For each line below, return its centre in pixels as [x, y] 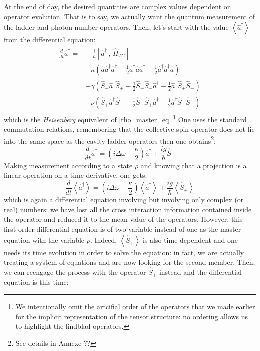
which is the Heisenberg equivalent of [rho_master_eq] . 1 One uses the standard [125, 118]
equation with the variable [44, 240]
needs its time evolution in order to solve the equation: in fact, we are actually [124, 252]
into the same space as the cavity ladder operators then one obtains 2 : [110, 140]
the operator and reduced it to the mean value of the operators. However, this [123, 219]
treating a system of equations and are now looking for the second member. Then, [130, 262]
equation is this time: [36, 282]
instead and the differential [200, 272]
